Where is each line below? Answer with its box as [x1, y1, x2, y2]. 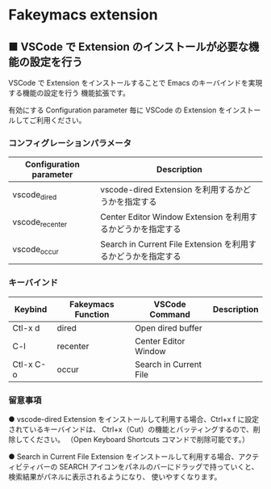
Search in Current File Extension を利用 [100, 238, 248, 250]
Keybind [15, 303, 48, 314]
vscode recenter [12, 216, 68, 229]
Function [74, 309, 110, 320]
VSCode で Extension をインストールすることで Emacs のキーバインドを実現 [8, 78, 263, 87]
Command [149, 309, 191, 320]
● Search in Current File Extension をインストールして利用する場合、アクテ [8, 451, 260, 462]
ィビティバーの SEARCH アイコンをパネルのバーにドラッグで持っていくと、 [8, 462, 259, 471]
